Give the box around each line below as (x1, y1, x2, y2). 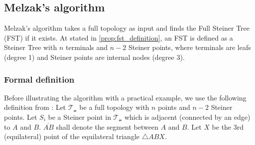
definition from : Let (4, 102, 66, 112)
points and (158, 102, 190, 112)
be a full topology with (79, 102, 149, 112)
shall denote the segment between (56, 121, 158, 132)
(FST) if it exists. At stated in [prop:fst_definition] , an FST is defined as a (4, 32, 233, 43)
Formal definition (4, 73, 75, 85)
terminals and (65, 42, 108, 52)
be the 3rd (212, 121, 244, 132)
